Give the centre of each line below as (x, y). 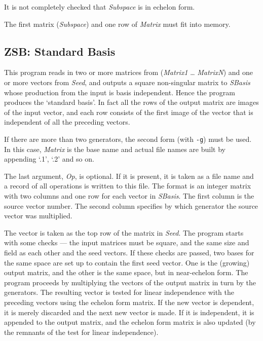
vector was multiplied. (38, 216)
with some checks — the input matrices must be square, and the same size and (127, 242)
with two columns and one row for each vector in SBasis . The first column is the (129, 195)
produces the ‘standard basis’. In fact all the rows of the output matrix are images (131, 102)
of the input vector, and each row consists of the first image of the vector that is (129, 112)
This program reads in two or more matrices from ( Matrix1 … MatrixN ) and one (129, 72)
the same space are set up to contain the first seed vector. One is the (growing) (127, 262)
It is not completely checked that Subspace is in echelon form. (100, 7)
